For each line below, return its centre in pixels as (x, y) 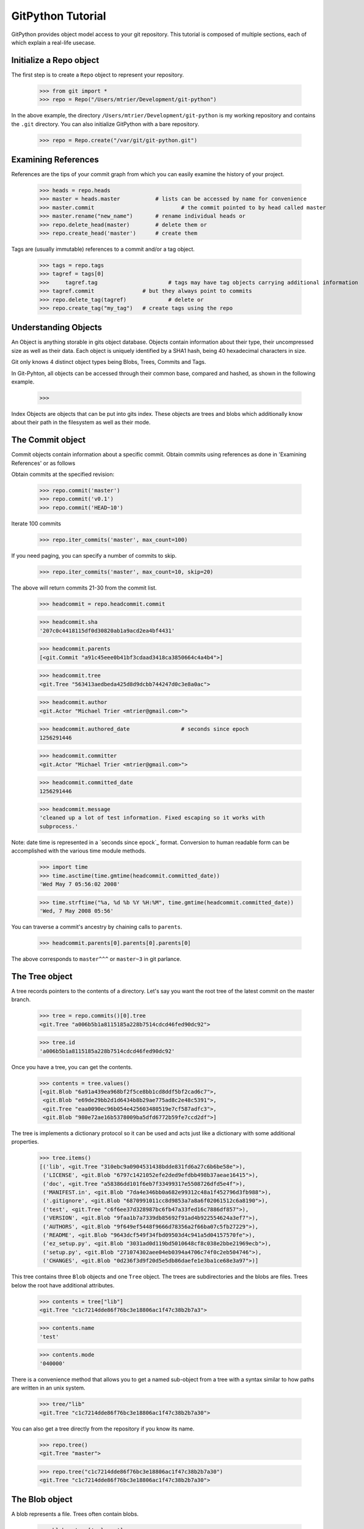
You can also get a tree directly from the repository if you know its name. (103, 1429)
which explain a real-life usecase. (53, 42)
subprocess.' (59, 826)
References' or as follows (43, 463)
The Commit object (49, 440)
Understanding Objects (57, 328)
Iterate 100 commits (36, 524)
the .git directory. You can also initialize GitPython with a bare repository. (105, 124)
